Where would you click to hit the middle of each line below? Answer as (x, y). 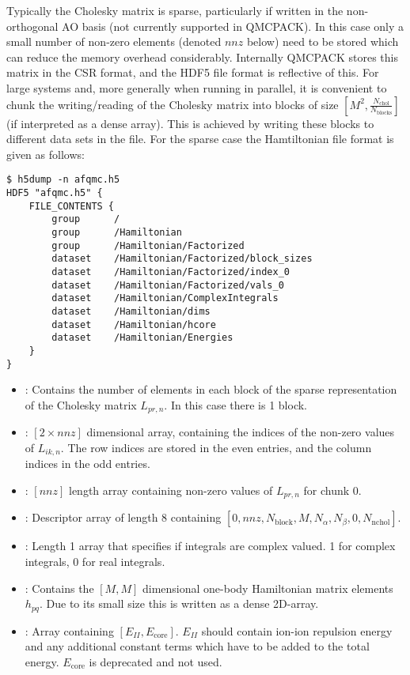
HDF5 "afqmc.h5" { (55, 193)
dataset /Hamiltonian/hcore (134, 324)
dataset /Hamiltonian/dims (131, 311)
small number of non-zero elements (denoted (114, 41)
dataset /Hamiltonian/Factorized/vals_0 (168, 285)
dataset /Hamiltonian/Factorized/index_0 (171, 272)
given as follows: (46, 154)
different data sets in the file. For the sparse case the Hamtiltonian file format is (200, 139)
